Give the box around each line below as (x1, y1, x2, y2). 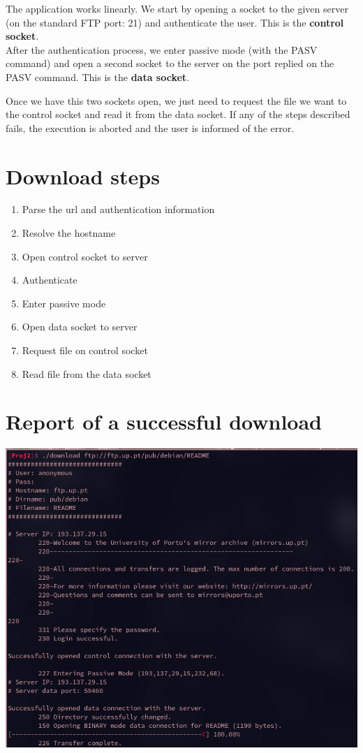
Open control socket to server (22, 249, 148, 263)
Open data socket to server (22, 319, 138, 334)
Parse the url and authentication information (22, 202, 215, 217)
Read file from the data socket (22, 366, 151, 381)
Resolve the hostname (22, 226, 116, 240)
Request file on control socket (22, 343, 148, 358)
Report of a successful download (6, 407, 322, 436)
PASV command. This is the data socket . (6, 69, 189, 84)
